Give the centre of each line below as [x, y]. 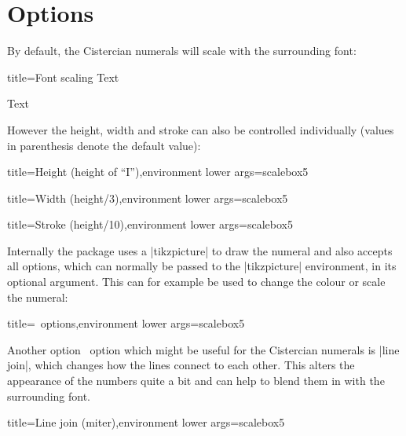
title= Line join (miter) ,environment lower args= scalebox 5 [146, 422]
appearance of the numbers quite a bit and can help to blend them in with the [196, 381]
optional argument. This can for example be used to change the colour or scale [196, 282]
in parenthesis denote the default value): [104, 145]
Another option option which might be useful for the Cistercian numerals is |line [203, 349]
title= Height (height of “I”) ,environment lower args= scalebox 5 [158, 172]
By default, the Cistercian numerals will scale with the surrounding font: [182, 51]
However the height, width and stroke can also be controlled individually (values [201, 129]
